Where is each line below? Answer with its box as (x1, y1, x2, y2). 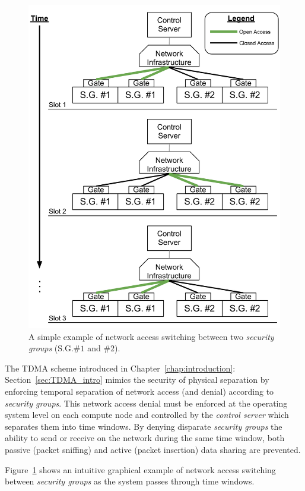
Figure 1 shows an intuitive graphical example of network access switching (5, 463, 276, 476)
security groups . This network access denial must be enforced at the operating (5, 396, 288, 409)
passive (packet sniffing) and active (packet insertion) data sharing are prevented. (5, 443, 301, 456)
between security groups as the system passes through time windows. (5, 475, 255, 487)
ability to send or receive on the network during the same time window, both (5, 432, 285, 444)
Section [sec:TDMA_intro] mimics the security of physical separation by (5, 373, 269, 386)
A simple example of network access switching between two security (28, 330, 274, 342)
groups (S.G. (28, 342, 74, 354)
